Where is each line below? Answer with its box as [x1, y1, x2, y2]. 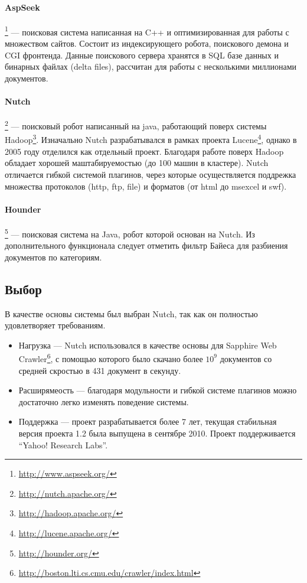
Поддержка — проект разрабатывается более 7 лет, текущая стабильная [18, 415, 277, 428]
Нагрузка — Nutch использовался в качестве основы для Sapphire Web [18, 338, 277, 351]
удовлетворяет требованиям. [5, 319, 106, 331]
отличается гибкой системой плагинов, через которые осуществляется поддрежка [5, 168, 296, 180]
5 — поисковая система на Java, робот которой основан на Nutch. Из [5, 226, 255, 240]
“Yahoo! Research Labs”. [18, 438, 108, 451]
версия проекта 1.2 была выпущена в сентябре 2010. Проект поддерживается [18, 426, 296, 439]
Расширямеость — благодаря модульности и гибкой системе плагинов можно [18, 384, 297, 396]
